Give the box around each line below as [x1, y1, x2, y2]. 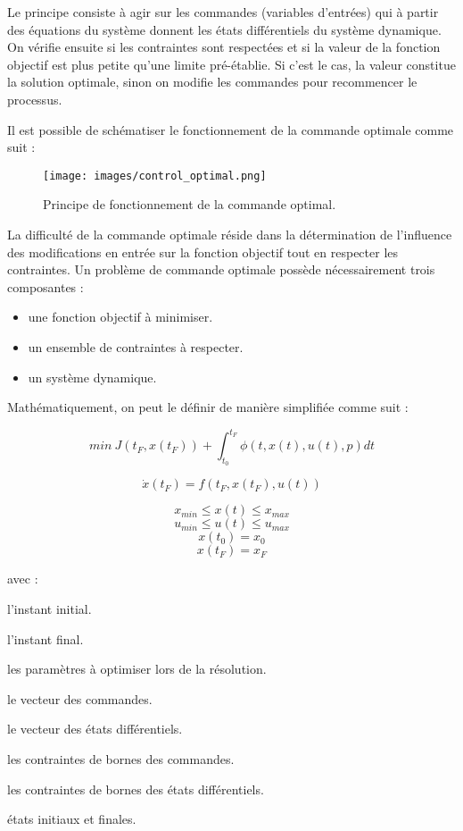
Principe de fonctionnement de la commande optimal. [43, 195, 336, 214]
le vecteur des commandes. [7, 689, 153, 708]
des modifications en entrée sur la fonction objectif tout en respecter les [7, 242, 399, 261]
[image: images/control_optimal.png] [43, 169, 267, 182]
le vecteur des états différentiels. [7, 719, 183, 738]
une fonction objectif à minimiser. [28, 307, 213, 326]
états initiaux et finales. [7, 810, 136, 828]
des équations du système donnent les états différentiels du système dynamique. [7, 20, 442, 38]
